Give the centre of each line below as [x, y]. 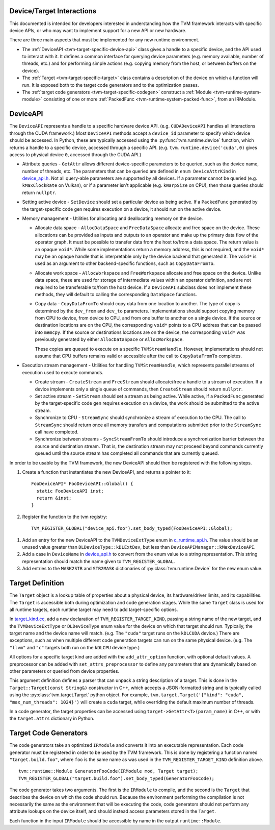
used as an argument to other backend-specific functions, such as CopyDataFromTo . [125, 263]
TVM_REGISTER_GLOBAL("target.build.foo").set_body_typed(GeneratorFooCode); [117, 778]
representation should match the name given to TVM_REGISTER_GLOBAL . [99, 561]
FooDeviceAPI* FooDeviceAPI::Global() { [82, 484]
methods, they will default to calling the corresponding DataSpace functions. [116, 294]
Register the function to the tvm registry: [65, 517]
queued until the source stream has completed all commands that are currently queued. [127, 453]
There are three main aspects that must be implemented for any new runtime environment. [104, 40]
